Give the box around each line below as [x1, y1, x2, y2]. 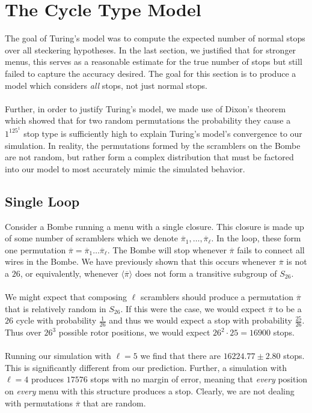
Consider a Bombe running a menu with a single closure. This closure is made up [5, 220, 304, 232]
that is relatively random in [5, 302, 106, 315]
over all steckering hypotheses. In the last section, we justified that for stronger [5, 43, 296, 56]
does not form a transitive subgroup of [135, 267, 277, 279]
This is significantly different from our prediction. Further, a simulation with [5, 361, 287, 373]
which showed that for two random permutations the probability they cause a [5, 114, 291, 127]
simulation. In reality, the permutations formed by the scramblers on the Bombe [5, 139, 301, 151]
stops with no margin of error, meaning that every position [90, 373, 308, 385]
